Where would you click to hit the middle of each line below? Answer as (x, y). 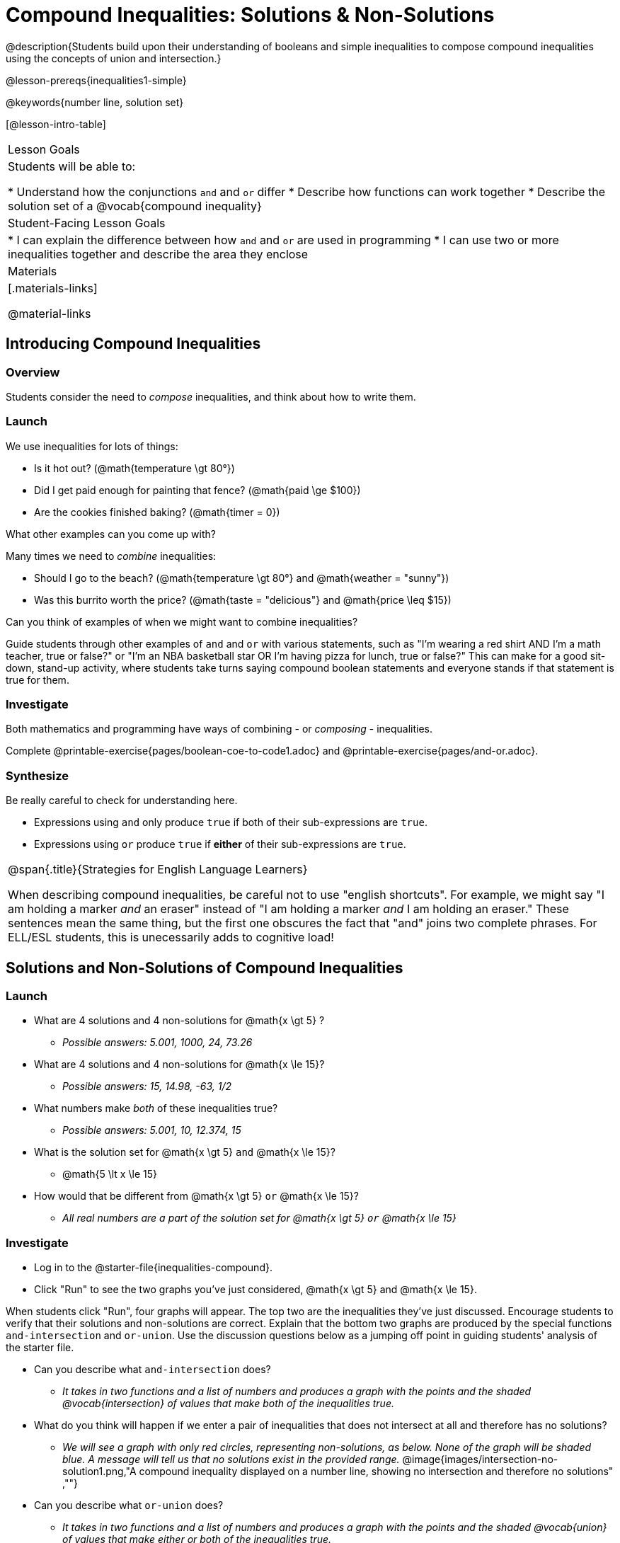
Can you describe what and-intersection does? (153, 1370)
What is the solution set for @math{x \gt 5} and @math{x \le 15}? (185, 1152)
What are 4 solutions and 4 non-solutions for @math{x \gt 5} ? (179, 1021)
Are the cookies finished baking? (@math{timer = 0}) (157, 512)
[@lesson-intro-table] (56, 124)
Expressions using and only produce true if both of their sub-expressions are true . (231, 822)
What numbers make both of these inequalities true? (156, 1108)
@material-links (50, 313)
